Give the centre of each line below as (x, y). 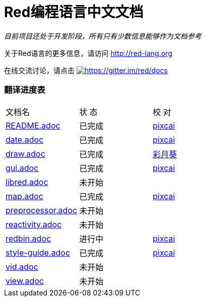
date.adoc (25, 139)
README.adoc (33, 125)
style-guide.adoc (38, 252)
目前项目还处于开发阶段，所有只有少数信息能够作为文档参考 (103, 36)
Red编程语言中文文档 (74, 12)
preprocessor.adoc (42, 210)
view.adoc (25, 281)
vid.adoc (22, 266)
